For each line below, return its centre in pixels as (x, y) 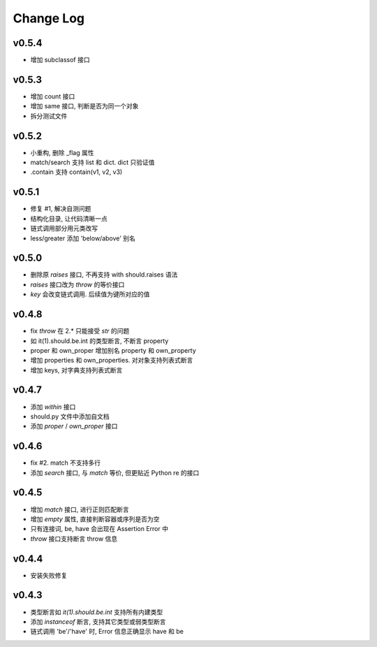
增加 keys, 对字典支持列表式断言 (76, 370)
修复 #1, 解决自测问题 (61, 209)
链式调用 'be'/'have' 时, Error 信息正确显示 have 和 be (107, 632)
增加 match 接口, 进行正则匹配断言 (80, 509)
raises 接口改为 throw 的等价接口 (77, 284)
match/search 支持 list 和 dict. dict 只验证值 (93, 162)
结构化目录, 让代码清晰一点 (69, 218)
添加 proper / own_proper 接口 (74, 426)
